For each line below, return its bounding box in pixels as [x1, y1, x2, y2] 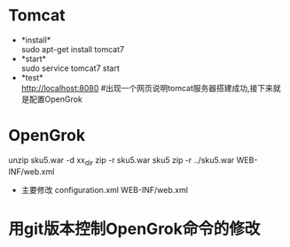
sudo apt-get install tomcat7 [20, 43, 125, 54]
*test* [20, 72, 43, 82]
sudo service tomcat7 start [20, 63, 121, 73]
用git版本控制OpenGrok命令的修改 [8, 219, 261, 239]
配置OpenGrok [28, 94, 83, 104]
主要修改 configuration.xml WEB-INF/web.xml [20, 184, 188, 195]
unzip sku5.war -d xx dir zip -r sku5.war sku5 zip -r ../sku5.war [8, 154, 235, 167]
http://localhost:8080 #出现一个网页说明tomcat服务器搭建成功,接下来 [20, 82, 274, 93]
